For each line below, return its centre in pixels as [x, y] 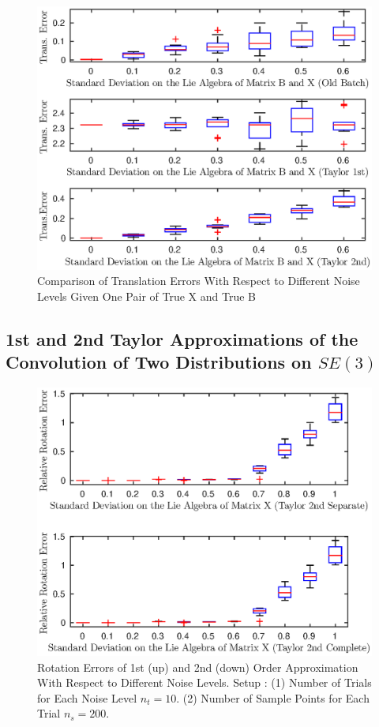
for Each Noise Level [87, 697]
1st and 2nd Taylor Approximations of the [182, 338]
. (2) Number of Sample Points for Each [273, 697]
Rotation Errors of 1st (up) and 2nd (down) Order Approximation [198, 667]
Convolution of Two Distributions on [159, 362]
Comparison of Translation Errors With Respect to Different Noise [199, 281]
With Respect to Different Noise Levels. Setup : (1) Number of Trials [205, 682]
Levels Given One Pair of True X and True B [146, 296]
